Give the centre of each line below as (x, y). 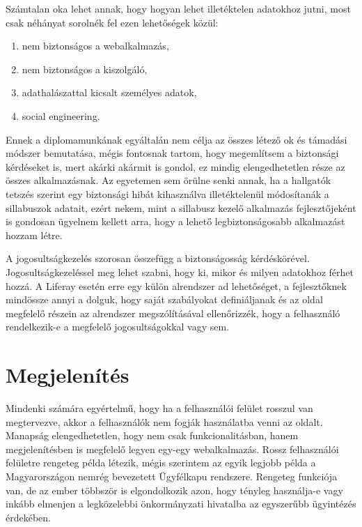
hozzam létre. (34, 235)
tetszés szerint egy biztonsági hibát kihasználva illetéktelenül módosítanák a (167, 193)
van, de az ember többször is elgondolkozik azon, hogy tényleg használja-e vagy (174, 490)
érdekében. (28, 517)
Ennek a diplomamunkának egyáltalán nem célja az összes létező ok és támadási (176, 139)
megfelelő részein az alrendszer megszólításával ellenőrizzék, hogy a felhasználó (173, 313)
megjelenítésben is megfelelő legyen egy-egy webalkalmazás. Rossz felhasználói (172, 449)
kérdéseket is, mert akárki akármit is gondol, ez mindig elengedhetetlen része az (175, 166)
